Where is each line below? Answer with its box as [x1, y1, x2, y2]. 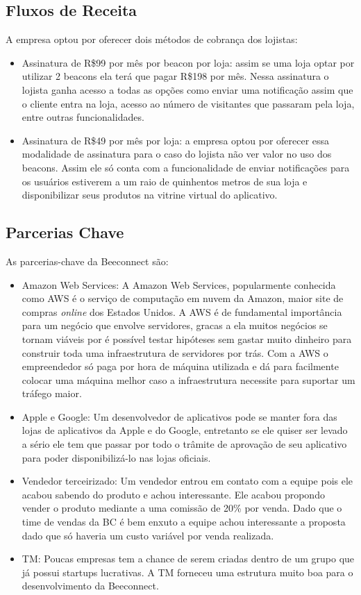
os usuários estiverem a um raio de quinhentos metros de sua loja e [22, 174, 308, 188]
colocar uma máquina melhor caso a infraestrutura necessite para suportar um [22, 372, 355, 387]
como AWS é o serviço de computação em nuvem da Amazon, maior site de [22, 291, 344, 305]
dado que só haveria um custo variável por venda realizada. [22, 528, 274, 542]
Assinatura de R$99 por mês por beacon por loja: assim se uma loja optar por [22, 55, 355, 69]
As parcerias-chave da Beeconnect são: [6, 253, 169, 268]
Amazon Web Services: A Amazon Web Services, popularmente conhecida [22, 277, 336, 292]
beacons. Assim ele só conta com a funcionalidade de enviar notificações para [22, 160, 350, 174]
